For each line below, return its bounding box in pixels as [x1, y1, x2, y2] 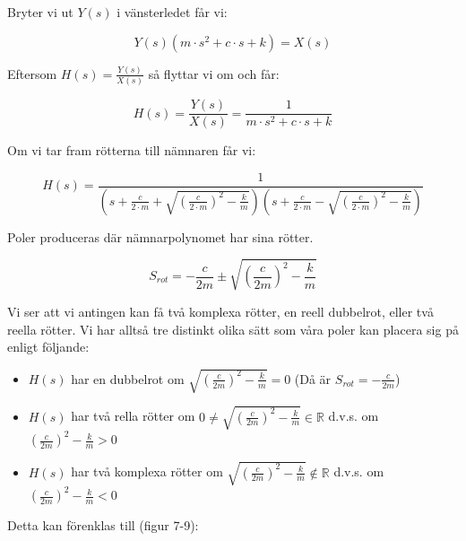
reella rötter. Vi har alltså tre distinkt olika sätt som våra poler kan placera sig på [7, 319, 459, 338]
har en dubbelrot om [71, 369, 185, 388]
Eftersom [7, 64, 57, 83]
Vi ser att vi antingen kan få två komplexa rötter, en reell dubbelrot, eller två [7, 301, 434, 320]
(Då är [294, 369, 332, 388]
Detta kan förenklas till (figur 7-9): [7, 516, 199, 535]
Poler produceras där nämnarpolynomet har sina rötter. [7, 227, 314, 246]
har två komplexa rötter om [71, 462, 223, 481]
